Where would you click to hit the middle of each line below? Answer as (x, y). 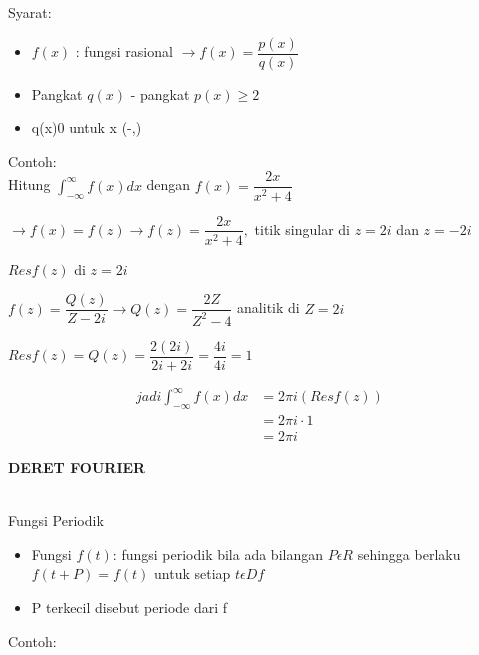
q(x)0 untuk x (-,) (86, 127)
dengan (168, 184)
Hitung (29, 184)
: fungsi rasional (124, 51)
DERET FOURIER (77, 467)
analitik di (268, 307)
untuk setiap (192, 573)
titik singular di (302, 228)
